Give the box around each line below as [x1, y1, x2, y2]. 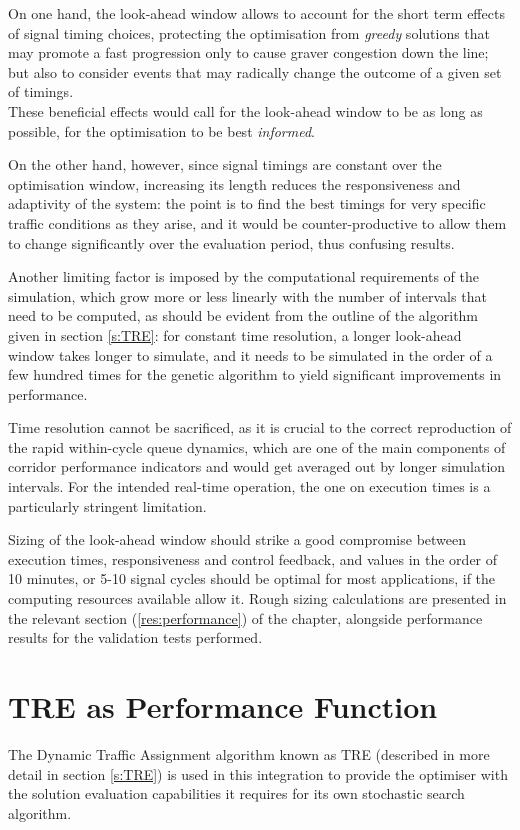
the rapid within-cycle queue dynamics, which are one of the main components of [8, 436, 506, 457]
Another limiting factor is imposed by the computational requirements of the [8, 266, 479, 287]
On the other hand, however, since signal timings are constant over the [8, 154, 442, 175]
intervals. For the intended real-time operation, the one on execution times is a [8, 476, 491, 497]
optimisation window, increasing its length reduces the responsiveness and [8, 173, 461, 194]
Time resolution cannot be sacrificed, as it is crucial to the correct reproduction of [8, 417, 512, 438]
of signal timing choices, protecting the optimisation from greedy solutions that [8, 22, 491, 43]
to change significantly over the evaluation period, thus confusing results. [8, 232, 455, 253]
